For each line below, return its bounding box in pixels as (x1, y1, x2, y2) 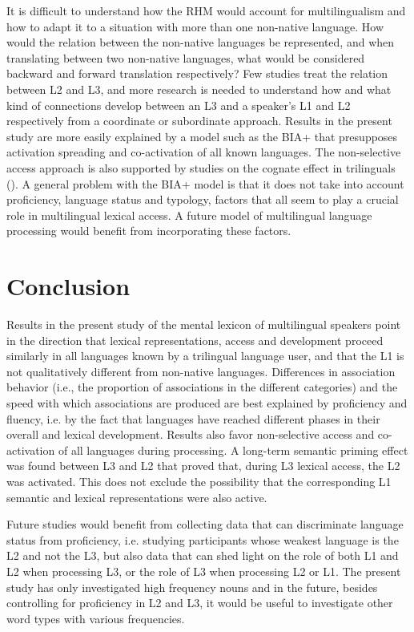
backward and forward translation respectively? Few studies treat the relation (6, 65, 388, 82)
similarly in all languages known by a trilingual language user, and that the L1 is (6, 347, 404, 364)
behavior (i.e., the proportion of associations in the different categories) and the (6, 379, 398, 395)
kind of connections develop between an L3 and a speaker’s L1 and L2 (6, 96, 351, 113)
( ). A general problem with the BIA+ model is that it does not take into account (6, 175, 404, 192)
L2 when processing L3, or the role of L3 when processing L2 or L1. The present (6, 562, 401, 579)
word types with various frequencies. (6, 610, 185, 626)
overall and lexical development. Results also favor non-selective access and (6, 426, 375, 443)
